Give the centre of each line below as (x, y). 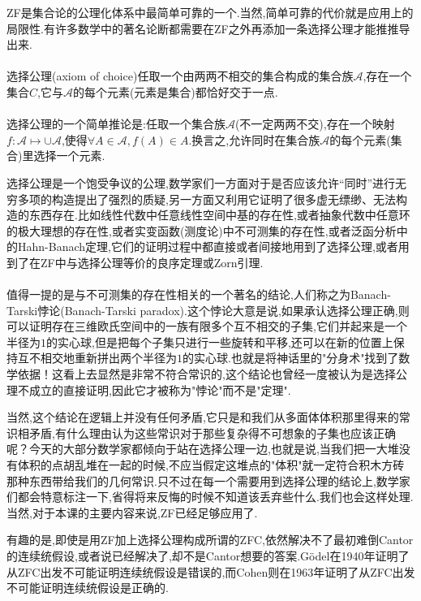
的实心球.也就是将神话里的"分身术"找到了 (291, 358)
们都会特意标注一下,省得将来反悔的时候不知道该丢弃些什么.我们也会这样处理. (210, 497)
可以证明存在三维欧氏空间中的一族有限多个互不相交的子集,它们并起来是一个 (207, 326)
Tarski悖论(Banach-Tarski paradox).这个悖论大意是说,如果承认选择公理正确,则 (208, 310)
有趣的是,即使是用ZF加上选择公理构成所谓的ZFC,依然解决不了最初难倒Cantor (210, 540)
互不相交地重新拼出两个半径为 (97, 358)
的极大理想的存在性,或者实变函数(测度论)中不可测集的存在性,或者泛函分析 (202, 230)
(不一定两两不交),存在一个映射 (315, 124)
